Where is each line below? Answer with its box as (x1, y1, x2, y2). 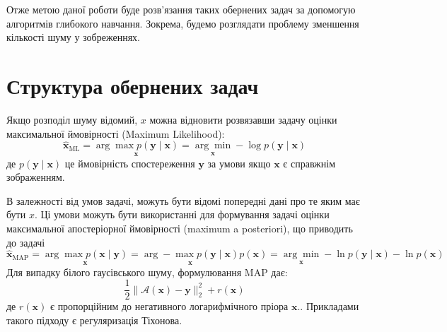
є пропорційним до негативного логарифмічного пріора (50, 299, 289, 314)
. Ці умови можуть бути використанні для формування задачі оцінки (34, 207, 330, 222)
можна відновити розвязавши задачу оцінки (149, 112, 337, 126)
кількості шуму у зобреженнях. (6, 30, 140, 45)
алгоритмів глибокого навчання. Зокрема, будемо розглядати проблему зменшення (6, 16, 359, 30)
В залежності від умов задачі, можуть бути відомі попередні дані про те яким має (6, 193, 360, 208)
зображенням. (6, 170, 65, 184)
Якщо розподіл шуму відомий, (6, 112, 138, 126)
